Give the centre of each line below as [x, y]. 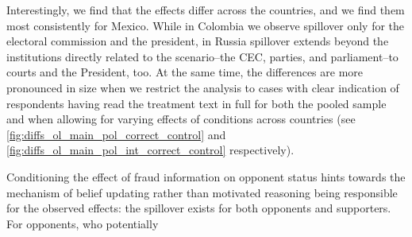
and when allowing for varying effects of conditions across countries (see [181, 119]
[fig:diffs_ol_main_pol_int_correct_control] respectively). [150, 150]
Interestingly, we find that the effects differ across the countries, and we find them [206, 10]
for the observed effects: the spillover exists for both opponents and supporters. [199, 208]
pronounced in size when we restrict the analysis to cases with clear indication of [203, 87]
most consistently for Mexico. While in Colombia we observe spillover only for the [206, 25]
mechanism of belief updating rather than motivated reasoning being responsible [202, 192]
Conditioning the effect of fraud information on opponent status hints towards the [206, 176]
